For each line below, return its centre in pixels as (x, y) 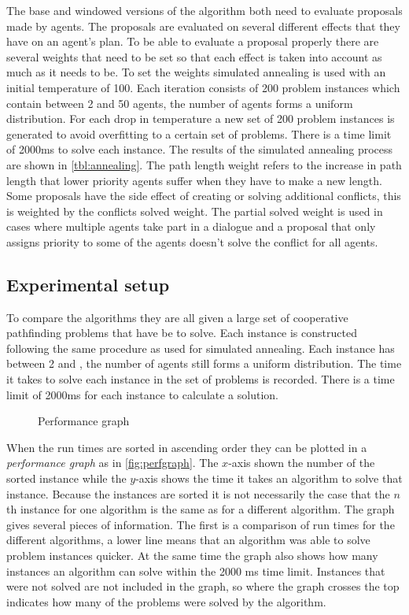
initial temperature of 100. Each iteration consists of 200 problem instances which (203, 87)
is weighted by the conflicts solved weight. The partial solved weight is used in (195, 211)
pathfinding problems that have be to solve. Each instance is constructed (182, 333)
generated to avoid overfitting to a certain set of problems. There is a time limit (199, 133)
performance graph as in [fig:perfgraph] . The (112, 463)
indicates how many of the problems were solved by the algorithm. (166, 601)
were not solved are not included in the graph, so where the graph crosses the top (203, 586)
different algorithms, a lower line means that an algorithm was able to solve (188, 540)
